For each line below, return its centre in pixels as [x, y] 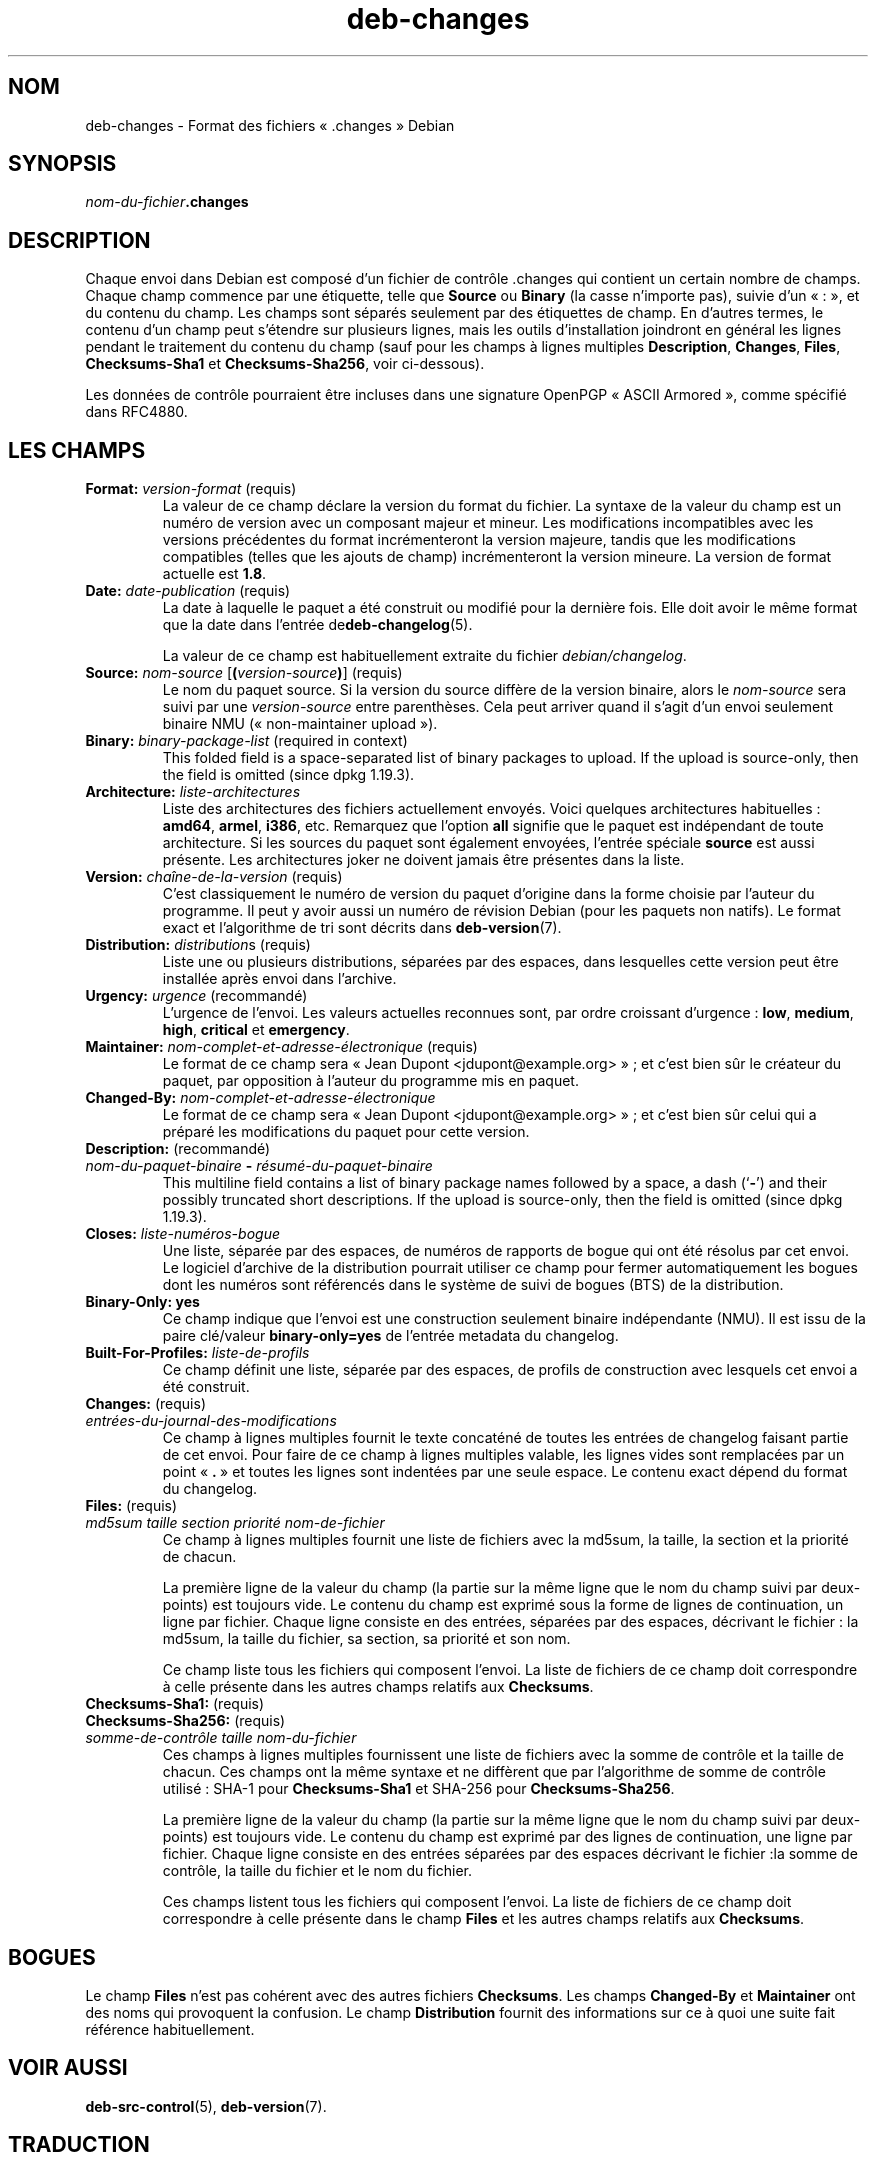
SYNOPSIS [62, 164]
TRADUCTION [79, 2145]
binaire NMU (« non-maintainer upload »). [300, 724]
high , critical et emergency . [256, 1030]
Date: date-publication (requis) [188, 591]
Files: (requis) [131, 1506]
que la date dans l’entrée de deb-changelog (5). [317, 625]
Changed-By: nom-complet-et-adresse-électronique [260, 1098]
